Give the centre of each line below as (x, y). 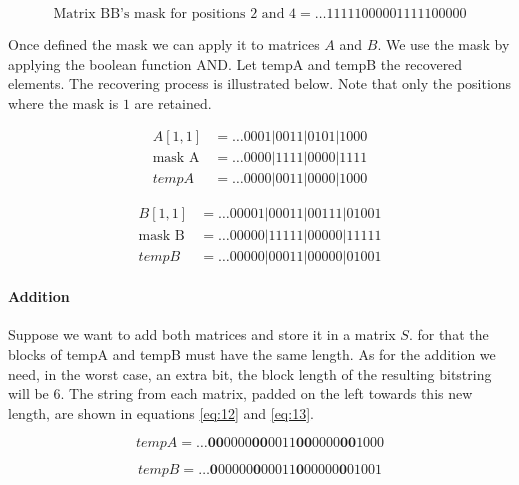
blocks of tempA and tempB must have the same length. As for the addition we (252, 353)
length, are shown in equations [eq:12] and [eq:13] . (161, 412)
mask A (176, 158)
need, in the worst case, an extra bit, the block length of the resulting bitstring (250, 373)
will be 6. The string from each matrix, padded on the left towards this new (240, 393)
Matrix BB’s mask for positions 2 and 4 (175, 14)
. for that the (448, 334)
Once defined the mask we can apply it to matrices (164, 44)
